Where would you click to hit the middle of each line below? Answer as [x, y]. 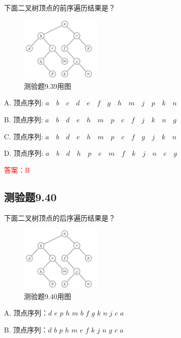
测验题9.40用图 [47, 296]
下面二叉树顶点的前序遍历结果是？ [60, 7]
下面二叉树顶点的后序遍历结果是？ [60, 217]
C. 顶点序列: [24, 136]
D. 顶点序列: [24, 153]
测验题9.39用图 [47, 86]
